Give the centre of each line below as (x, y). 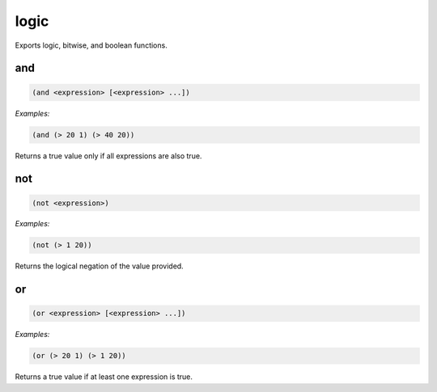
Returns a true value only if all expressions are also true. (108, 156)
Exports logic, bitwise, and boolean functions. (91, 45)
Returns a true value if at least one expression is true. (104, 377)
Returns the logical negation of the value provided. (99, 266)
